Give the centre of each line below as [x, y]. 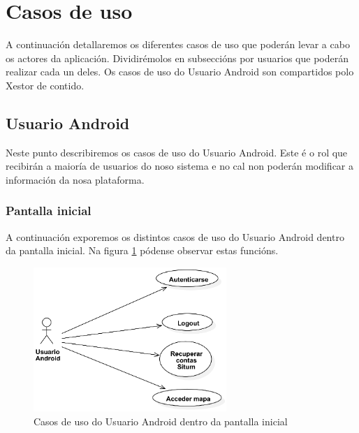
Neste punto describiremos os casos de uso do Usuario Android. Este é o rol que [177, 152]
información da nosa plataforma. [75, 179]
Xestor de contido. [45, 85]
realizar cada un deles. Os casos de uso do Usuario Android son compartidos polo [180, 72]
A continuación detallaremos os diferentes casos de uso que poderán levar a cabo [178, 44]
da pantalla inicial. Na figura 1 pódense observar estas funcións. [142, 250]
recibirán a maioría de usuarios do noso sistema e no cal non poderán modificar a [180, 166]
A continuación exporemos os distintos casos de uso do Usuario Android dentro [175, 236]
